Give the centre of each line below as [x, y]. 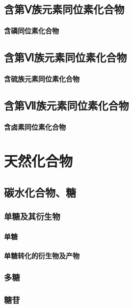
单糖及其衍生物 [32, 216]
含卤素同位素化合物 [35, 127]
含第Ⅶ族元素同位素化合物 [66, 105]
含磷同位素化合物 [31, 31]
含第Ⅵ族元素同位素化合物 [66, 57]
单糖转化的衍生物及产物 [42, 255]
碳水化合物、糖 [40, 192]
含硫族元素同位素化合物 [42, 79]
